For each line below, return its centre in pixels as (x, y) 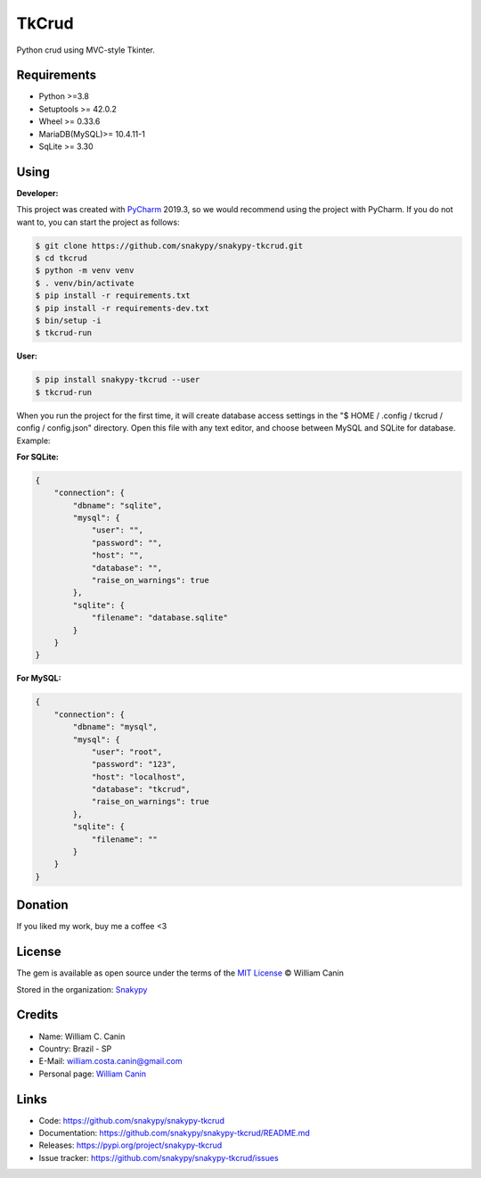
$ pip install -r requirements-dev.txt (122, 308)
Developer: (37, 193)
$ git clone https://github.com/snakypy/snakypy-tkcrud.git (169, 246)
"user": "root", (127, 752)
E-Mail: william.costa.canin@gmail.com (110, 1061)
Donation (42, 905)
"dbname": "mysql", (115, 727)
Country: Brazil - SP (75, 1049)
